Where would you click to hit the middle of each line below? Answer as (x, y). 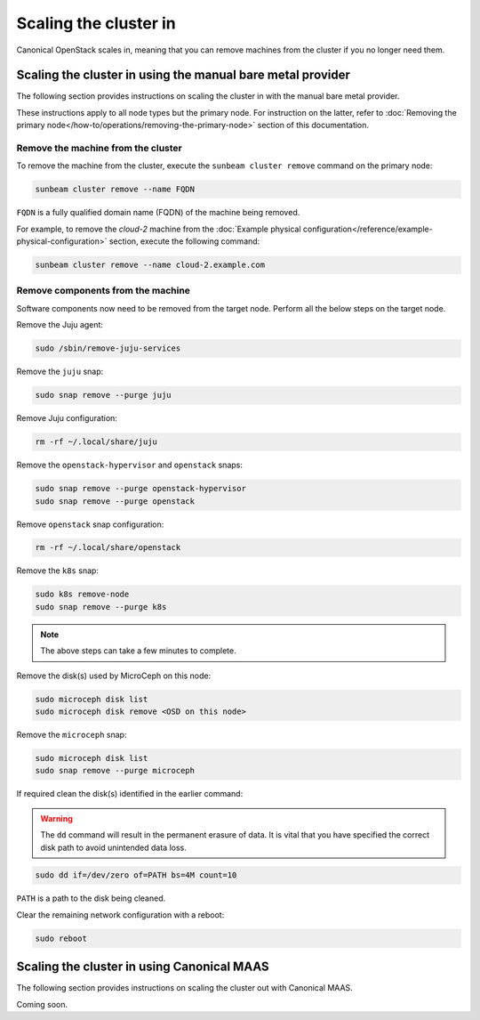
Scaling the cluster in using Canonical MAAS (143, 967)
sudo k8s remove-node (82, 595)
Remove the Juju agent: (60, 325)
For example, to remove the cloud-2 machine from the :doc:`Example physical (159, 229)
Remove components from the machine (104, 291)
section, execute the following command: (184, 241)
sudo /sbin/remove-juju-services (108, 348)
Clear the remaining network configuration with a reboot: (120, 915)
